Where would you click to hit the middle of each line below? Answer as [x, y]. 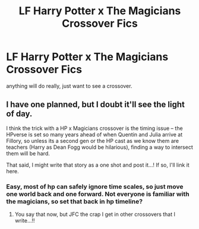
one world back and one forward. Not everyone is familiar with [98, 194]
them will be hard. [28, 153]
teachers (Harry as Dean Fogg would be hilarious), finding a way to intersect [99, 147]
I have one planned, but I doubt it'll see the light [96, 105]
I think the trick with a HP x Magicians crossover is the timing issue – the [94, 128]
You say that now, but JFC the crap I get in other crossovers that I [95, 214]
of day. [19, 114]
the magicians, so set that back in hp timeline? [75, 201]
